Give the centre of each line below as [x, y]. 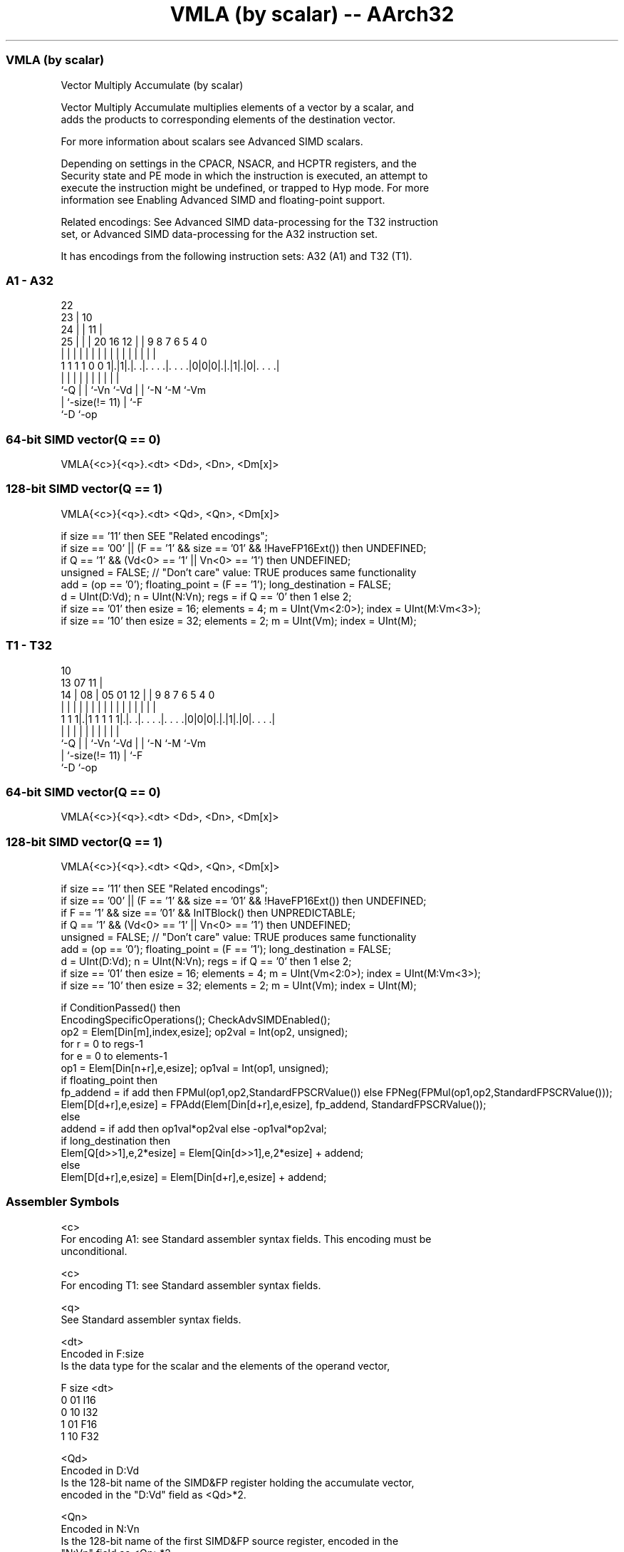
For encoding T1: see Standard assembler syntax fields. [191, 1285]
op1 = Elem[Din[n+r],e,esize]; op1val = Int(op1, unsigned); [195, 1068]
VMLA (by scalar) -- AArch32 [312, 14]
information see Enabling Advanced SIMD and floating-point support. [223, 199]
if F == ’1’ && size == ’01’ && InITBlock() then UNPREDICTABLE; [208, 913]
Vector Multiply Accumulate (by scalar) [152, 85]
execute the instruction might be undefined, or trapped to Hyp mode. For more [245, 187]
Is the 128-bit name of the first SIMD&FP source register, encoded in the [230, 1541]
